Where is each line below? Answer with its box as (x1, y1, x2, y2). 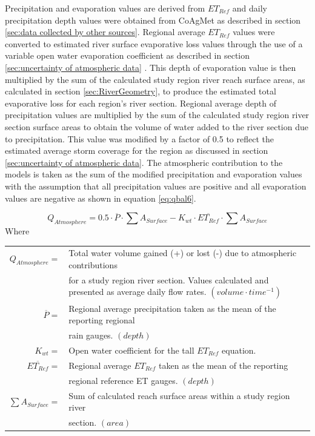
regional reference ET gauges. (68, 374, 178, 386)
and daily (232, 2, 267, 14)
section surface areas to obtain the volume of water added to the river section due (5, 120, 308, 133)
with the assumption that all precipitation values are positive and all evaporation (5, 179, 307, 192)
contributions (68, 259, 118, 271)
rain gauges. (68, 329, 113, 342)
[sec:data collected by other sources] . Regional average (5, 25, 205, 38)
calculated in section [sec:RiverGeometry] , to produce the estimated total (5, 85, 276, 97)
